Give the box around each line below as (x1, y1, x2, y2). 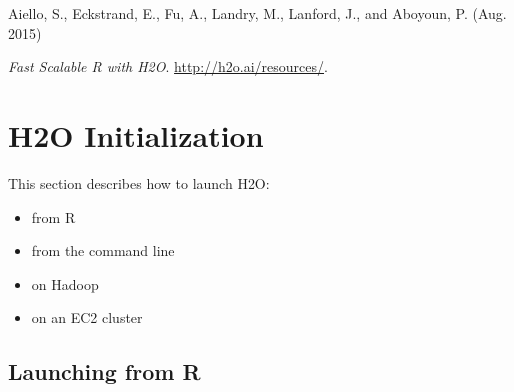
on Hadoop (31, 273, 99, 294)
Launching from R (8, 356, 201, 387)
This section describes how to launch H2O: (8, 172, 270, 193)
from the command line (31, 240, 175, 261)
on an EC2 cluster (31, 307, 143, 328)
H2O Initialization (8, 114, 264, 155)
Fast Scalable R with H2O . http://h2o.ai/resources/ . (8, 56, 328, 77)
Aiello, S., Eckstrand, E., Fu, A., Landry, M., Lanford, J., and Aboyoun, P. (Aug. (8, 3, 507, 23)
